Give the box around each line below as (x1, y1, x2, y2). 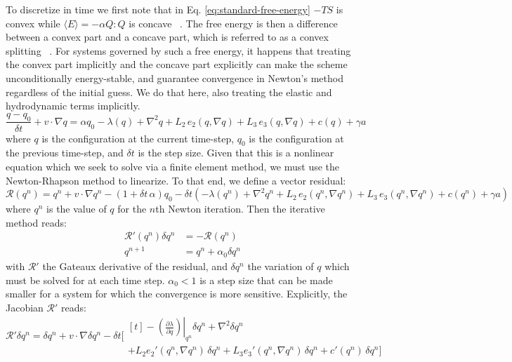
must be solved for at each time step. (6, 272, 165, 287)
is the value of (46, 201, 107, 216)
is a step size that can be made (199, 272, 333, 287)
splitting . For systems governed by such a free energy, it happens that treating (6, 43, 351, 58)
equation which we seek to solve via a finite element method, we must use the (6, 159, 340, 173)
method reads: (6, 215, 67, 229)
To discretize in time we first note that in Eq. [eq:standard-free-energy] (6, 2, 310, 16)
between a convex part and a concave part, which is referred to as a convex (6, 29, 329, 44)
